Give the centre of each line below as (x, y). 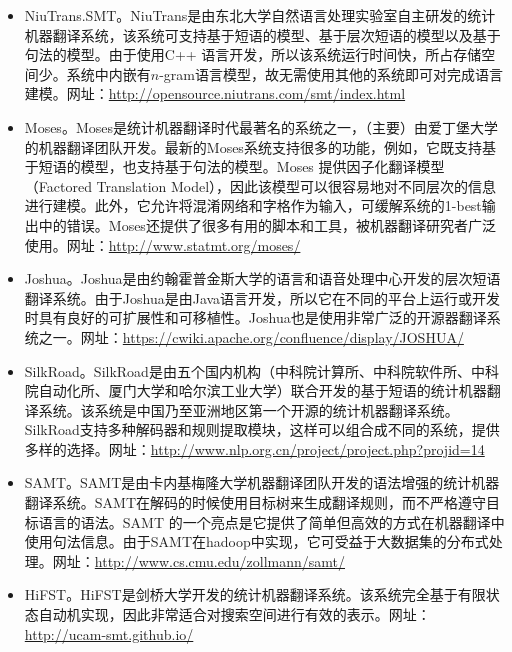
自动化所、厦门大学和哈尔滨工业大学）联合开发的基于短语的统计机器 (262, 390)
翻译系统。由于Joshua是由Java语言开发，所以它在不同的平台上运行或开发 (262, 297)
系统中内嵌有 (108, 73)
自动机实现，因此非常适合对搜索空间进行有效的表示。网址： (234, 614)
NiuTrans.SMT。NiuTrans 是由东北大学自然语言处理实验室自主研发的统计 (260, 15)
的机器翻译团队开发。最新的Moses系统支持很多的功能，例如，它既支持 (253, 146)
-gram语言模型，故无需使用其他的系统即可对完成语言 (331, 73)
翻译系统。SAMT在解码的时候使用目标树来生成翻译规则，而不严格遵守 (255, 502)
